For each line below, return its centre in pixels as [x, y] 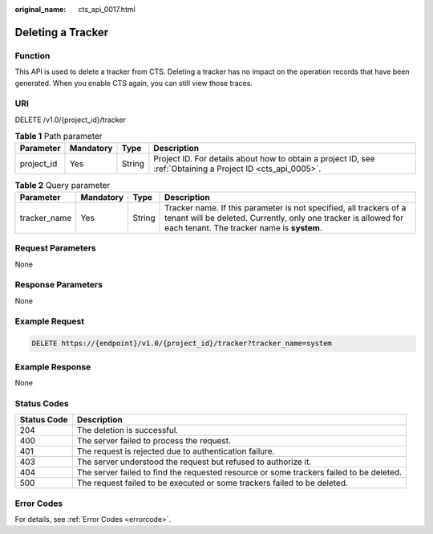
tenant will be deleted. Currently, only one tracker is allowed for [284, 218]
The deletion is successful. [127, 430]
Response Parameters [59, 285]
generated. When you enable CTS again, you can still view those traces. [134, 83]
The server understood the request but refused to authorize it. [194, 462]
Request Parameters [55, 248]
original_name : [40, 9]
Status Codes [42, 403]
